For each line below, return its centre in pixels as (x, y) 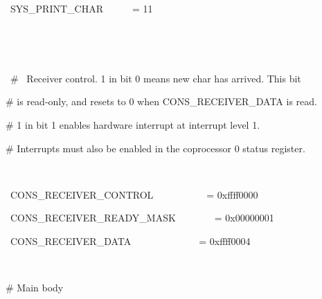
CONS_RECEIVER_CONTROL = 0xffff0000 (134, 194)
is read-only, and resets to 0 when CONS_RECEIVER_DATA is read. (167, 101)
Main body (40, 288)
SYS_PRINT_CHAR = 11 (81, 8)
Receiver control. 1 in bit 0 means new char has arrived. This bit (164, 78)
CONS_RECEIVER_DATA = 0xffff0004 (130, 241)
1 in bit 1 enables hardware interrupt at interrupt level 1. (138, 124)
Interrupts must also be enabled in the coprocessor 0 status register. (161, 148)
